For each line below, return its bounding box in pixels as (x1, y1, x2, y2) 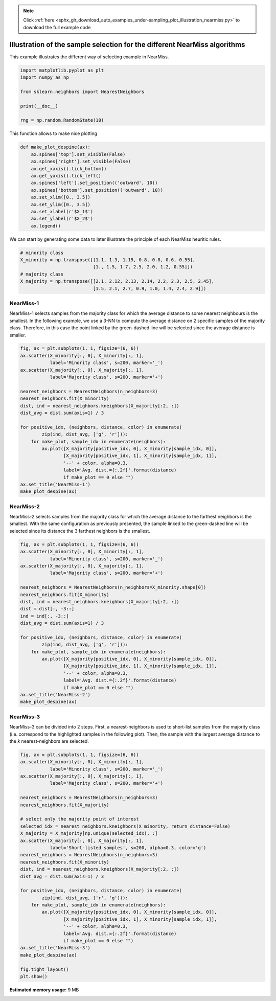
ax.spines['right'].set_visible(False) (31, 158, 131, 165)
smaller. (9, 332, 26, 338)
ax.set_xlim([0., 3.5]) (31, 194, 90, 200)
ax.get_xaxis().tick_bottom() (31, 166, 107, 171)
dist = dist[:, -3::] (20, 606, 75, 612)
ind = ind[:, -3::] (20, 613, 69, 619)
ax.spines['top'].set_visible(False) (31, 151, 126, 157)
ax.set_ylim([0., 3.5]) (31, 201, 90, 207)
